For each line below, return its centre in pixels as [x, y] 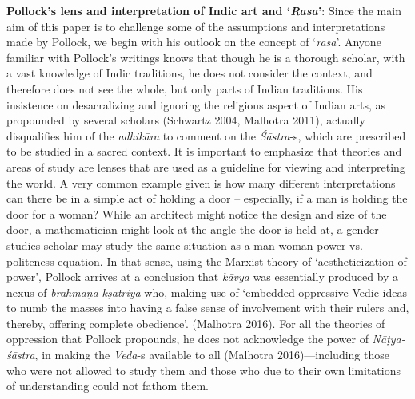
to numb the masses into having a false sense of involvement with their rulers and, [208, 308]
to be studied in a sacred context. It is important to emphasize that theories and [204, 151]
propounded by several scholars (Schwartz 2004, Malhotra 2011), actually [186, 120]
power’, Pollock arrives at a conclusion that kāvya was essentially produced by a [203, 277]
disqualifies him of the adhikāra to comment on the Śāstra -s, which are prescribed [206, 135]
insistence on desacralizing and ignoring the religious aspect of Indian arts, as [196, 104]
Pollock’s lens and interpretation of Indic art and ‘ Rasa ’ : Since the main [204, 10]
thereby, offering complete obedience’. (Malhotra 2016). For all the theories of [196, 323]
